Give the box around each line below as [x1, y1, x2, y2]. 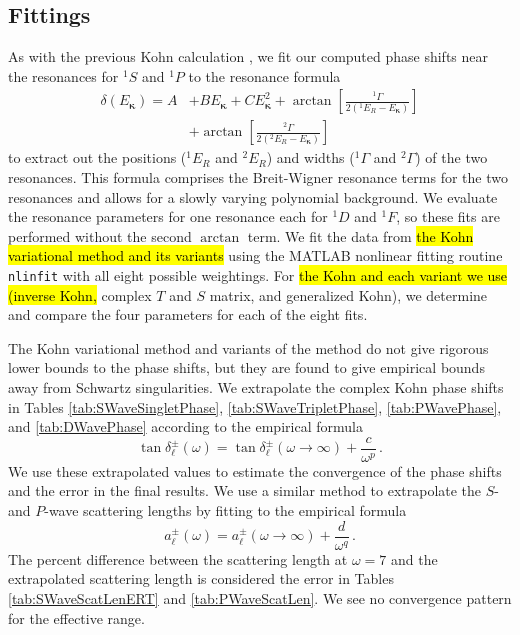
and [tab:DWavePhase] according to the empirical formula [8, 416, 363, 437]
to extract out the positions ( [8, 147, 187, 168]
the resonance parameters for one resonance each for [8, 206, 328, 227]
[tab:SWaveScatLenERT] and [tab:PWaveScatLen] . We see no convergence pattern [8, 587, 512, 608]
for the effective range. [8, 607, 145, 628]
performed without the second [8, 225, 192, 246]
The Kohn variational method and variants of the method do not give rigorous [8, 337, 489, 358]
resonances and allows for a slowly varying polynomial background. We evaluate [8, 186, 498, 207]
